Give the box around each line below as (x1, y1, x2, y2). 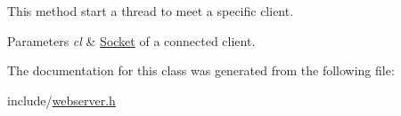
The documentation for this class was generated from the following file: (7, 61, 395, 80)
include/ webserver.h (7, 90, 116, 109)
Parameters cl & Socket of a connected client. (7, 31, 256, 50)
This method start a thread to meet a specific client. (7, 2, 294, 19)
